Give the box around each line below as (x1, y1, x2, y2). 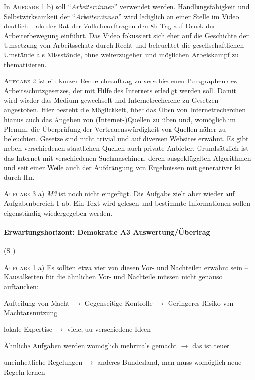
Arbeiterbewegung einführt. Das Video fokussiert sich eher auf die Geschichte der (4, 30, 249, 40)
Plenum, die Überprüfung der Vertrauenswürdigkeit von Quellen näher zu (4, 124, 226, 134)
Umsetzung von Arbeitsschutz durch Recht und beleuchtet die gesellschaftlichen (4, 40, 244, 50)
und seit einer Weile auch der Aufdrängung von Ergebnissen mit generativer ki (4, 162, 240, 172)
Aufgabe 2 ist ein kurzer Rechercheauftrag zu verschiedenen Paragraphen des (4, 76, 237, 86)
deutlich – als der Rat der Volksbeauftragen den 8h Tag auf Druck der (4, 21, 216, 31)
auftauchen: (4, 281, 39, 292)
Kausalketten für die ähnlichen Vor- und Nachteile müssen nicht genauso (4, 271, 223, 282)
